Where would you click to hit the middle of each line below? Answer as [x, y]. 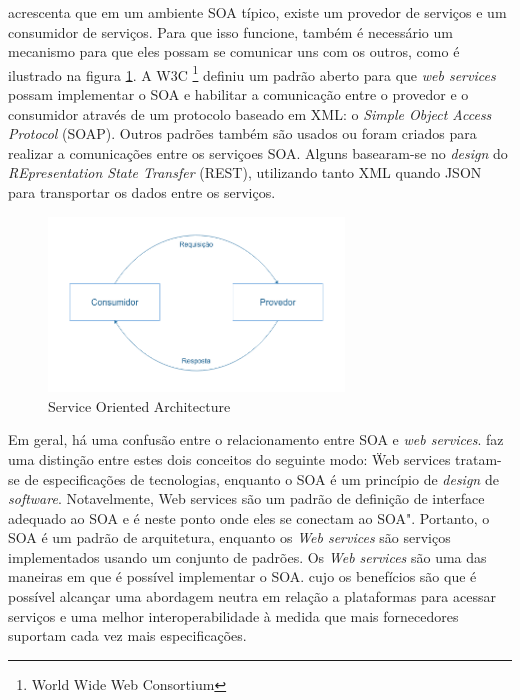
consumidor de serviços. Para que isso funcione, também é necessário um [230, 31]
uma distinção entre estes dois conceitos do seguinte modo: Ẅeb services [229, 458]
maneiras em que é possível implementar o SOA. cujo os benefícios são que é [242, 576]
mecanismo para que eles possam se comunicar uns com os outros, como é [234, 51]
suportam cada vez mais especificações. [127, 635]
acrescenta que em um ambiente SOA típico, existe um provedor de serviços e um [257, 12]
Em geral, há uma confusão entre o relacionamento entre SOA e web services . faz [256, 439]
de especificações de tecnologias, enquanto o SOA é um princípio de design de [261, 478]
